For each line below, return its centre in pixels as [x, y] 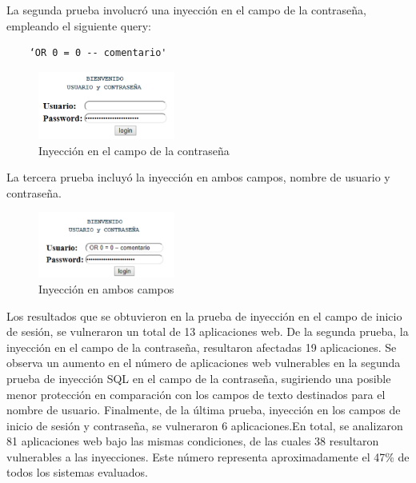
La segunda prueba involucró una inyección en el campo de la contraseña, [187, 10]
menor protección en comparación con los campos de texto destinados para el [196, 394]
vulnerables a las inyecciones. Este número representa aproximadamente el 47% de [208, 456]
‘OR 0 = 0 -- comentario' [98, 53]
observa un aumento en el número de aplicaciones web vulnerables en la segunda [204, 363]
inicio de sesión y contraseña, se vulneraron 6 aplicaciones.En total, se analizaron [205, 425]
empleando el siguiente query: [79, 25]
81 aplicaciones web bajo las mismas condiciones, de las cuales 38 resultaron [193, 441]
